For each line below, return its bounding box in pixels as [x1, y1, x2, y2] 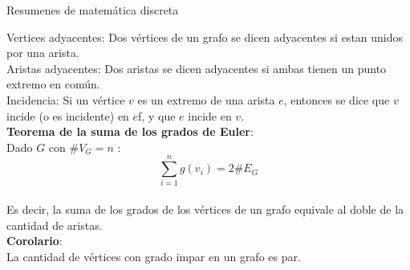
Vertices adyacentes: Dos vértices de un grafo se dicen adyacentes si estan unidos [6, 28, 404, 45]
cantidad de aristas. [6, 216, 103, 233]
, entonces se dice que [283, 91, 390, 108]
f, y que [138, 107, 176, 124]
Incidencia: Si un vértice [6, 91, 125, 108]
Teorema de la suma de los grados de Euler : [6, 123, 254, 140]
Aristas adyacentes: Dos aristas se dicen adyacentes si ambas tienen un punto [6, 59, 387, 76]
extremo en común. [6, 76, 100, 92]
